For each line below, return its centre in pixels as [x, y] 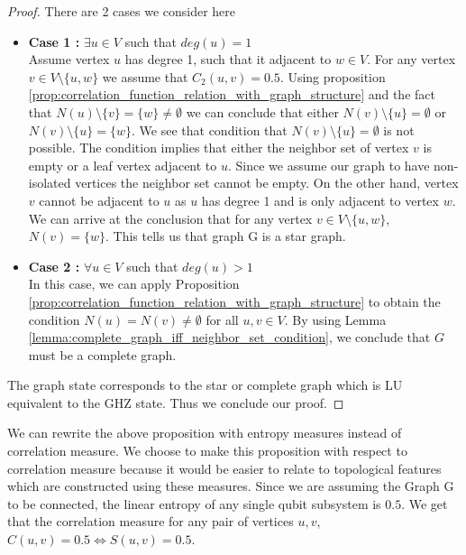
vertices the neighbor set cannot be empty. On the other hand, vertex [267, 183]
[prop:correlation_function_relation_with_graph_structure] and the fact [232, 94]
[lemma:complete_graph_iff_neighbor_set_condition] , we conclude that [229, 337]
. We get [425, 503]
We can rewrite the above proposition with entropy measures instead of [205, 433]
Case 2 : [54, 266]
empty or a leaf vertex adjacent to [123, 165]
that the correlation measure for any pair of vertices [151, 521]
